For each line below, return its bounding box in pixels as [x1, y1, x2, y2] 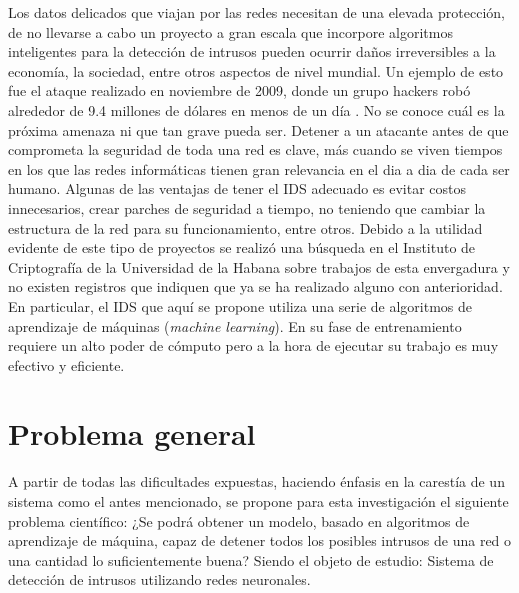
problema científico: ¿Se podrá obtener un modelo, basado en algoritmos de [8, 510, 470, 531]
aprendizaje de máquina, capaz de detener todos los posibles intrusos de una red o [8, 530, 512, 551]
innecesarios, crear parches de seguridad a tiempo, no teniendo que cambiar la [8, 197, 486, 218]
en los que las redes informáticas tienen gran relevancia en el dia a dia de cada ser [8, 158, 510, 179]
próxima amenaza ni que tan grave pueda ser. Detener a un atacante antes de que [8, 119, 509, 140]
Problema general [8, 413, 256, 454]
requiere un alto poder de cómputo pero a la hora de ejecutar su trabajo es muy [8, 335, 499, 356]
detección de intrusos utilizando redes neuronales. [8, 569, 311, 590]
